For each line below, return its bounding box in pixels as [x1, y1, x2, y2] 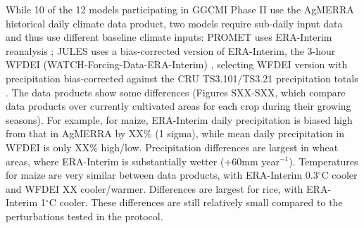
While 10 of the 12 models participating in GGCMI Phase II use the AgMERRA [6, 2, 354, 16]
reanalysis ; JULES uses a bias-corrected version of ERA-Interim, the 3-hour [6, 43, 336, 58]
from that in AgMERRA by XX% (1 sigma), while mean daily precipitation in [6, 126, 345, 141]
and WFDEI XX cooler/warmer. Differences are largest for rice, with [6, 181, 303, 196]
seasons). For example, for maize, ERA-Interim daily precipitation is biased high [6, 112, 353, 127]
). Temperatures [289, 153, 358, 168]
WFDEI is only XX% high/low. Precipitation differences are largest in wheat [6, 139, 339, 154]
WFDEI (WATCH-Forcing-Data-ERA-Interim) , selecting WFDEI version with [6, 57, 348, 72]
